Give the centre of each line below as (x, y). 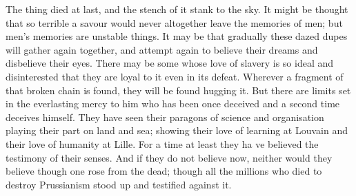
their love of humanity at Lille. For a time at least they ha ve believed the (162, 143)
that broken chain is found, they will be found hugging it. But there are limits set (178, 90)
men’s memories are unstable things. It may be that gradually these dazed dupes (177, 36)
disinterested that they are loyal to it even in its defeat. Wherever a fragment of (175, 76)
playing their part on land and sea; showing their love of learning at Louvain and (177, 130)
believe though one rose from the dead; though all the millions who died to (164, 171)
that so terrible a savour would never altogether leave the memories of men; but (174, 22)
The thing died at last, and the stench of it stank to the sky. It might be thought (177, 9)
